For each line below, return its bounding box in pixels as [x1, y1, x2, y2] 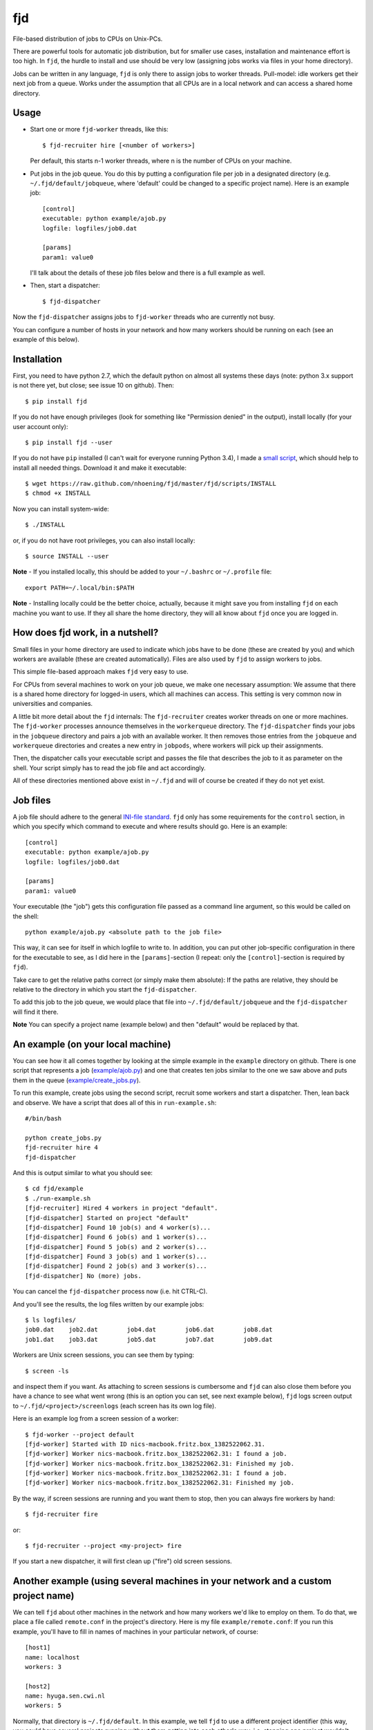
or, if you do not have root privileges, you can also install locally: [12, 536, 196, 545]
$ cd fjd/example [25, 1185, 84, 1193]
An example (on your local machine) [12, 1038, 171, 1050]
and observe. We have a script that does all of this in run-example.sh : [12, 1098, 217, 1107]
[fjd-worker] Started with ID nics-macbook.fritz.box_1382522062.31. [25, 1440, 266, 1448]
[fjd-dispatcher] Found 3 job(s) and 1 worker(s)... [25, 1253, 207, 1261]
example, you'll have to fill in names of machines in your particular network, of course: [12, 1627, 258, 1636]
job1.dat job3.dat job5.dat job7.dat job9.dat [25, 1336, 273, 1343]
